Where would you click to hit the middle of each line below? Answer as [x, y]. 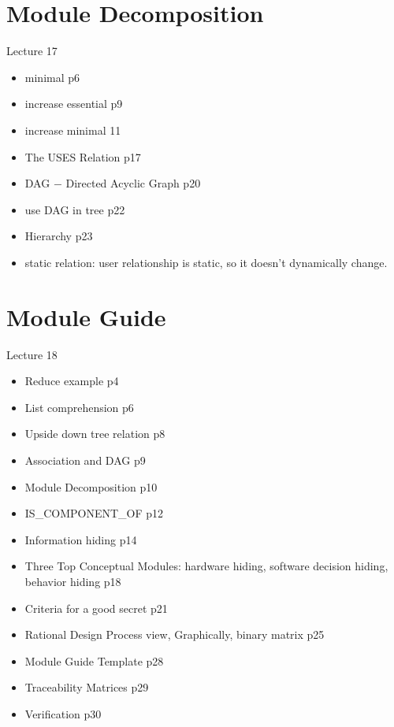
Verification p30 [63, 713]
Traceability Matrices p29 [87, 687]
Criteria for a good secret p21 [96, 608]
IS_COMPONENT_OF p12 [94, 513]
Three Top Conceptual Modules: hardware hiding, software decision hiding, [206, 566]
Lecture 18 [32, 354]
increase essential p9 [74, 104]
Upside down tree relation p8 [95, 434]
